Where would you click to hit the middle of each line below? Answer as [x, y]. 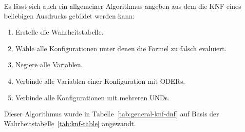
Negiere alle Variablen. [49, 65]
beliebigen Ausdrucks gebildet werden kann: [69, 15]
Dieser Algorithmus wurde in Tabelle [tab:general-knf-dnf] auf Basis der [112, 114]
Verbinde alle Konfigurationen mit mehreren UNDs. [93, 97]
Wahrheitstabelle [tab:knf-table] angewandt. [70, 123]
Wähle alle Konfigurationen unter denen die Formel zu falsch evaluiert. [121, 48]
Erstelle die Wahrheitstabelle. [59, 32]
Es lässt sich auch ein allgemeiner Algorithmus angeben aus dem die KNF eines [122, 6]
